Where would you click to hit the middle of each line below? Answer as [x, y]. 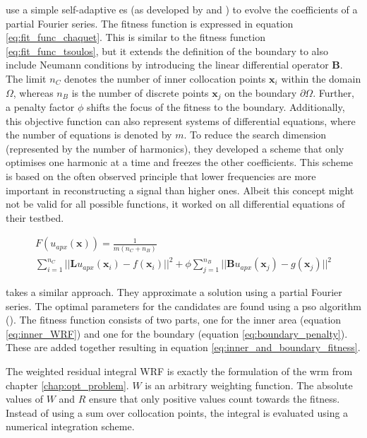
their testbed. [35, 217]
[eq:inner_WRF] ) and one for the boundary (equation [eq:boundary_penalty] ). [177, 333]
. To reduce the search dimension [255, 135]
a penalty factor [40, 107]
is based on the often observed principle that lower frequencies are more [161, 176]
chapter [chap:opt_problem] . [67, 385]
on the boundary [261, 92]
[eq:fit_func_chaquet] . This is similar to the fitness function [136, 37]
